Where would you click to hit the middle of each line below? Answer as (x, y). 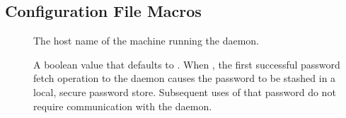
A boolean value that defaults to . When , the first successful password (187, 64)
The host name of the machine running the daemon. (146, 41)
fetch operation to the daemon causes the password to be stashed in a (185, 78)
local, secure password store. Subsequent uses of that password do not (185, 92)
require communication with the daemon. (123, 106)
